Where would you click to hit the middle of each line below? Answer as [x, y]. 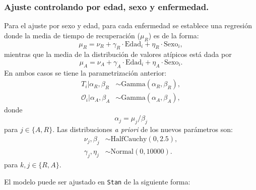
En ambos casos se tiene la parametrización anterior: [85, 72]
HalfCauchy [129, 139]
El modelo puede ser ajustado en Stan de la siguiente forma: [97, 181]
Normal [122, 152]
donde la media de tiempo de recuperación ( [72, 35]
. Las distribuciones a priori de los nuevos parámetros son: [143, 129]
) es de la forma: [174, 35]
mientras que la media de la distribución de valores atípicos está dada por [118, 54]
